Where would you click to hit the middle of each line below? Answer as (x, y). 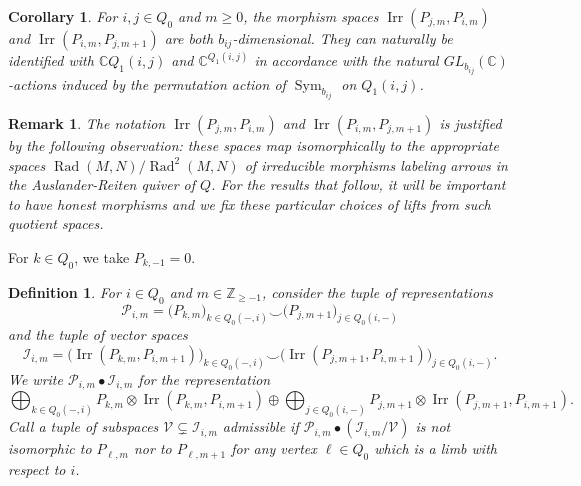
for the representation (204, 378)
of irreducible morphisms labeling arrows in (376, 164)
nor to (152, 448)
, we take (102, 256)
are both (189, 38)
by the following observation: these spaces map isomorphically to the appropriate (253, 144)
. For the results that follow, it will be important (358, 184)
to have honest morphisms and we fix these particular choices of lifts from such (249, 203)
